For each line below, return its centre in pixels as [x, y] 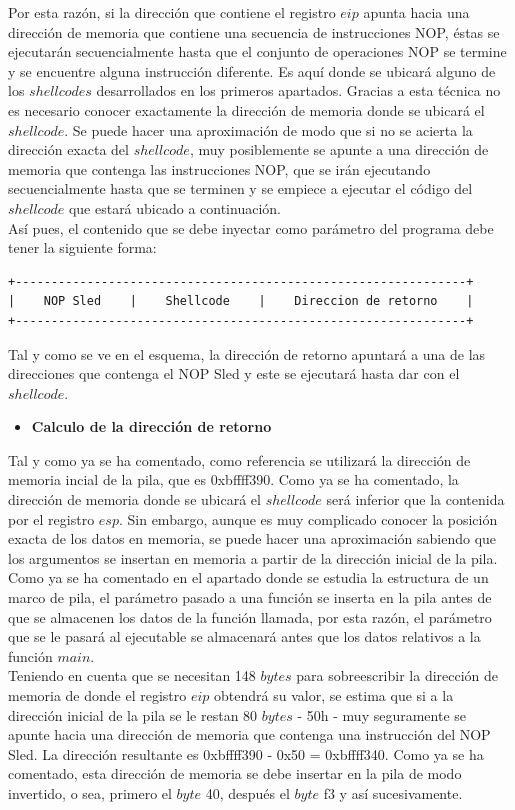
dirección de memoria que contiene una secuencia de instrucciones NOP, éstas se [254, 31]
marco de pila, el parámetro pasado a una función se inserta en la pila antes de [250, 597]
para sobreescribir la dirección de [397, 675]
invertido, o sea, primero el [90, 792]
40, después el [247, 792]
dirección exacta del [68, 149]
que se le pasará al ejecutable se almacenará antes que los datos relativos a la [244, 636]
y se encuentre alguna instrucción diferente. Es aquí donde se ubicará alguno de [252, 70]
